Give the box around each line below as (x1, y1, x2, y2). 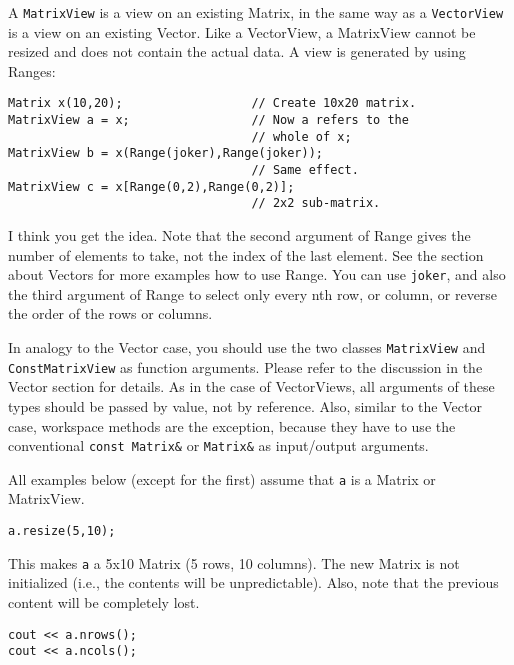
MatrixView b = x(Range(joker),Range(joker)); (8, 146, 323, 161)
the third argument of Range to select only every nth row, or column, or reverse (8, 283, 498, 304)
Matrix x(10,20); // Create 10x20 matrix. (8, 96, 417, 111)
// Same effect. (251, 163, 359, 178)
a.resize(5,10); (8, 524, 116, 539)
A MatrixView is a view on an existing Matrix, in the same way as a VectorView (8, 2, 504, 22)
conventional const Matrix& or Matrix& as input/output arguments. (8, 435, 429, 456)
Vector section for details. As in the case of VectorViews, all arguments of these (8, 376, 495, 397)
